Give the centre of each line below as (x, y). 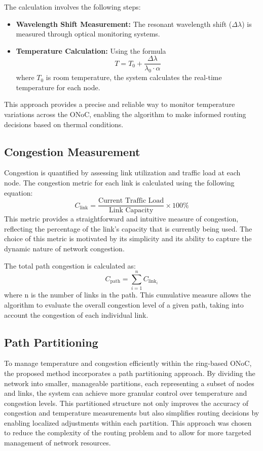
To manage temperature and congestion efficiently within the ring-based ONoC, (128, 363)
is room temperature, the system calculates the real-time (134, 77)
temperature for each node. (58, 87)
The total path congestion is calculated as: (70, 265)
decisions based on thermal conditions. (64, 124)
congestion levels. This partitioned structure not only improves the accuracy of (126, 403)
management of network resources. (58, 443)
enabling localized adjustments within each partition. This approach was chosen (128, 422)
